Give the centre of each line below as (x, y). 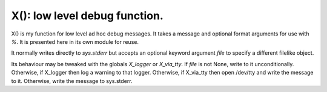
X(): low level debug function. (87, 16)
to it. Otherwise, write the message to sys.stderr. (72, 81)
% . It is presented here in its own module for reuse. (75, 41)
